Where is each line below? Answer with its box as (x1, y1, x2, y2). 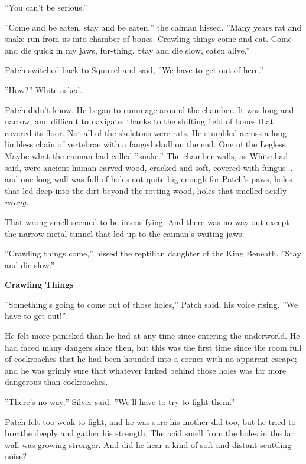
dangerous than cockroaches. (5, 376, 108, 388)
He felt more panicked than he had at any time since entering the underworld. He (5, 330, 300, 342)
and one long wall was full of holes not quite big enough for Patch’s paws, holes (5, 173, 292, 185)
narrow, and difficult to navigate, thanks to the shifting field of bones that (5, 115, 274, 127)
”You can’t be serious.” (5, 1, 87, 13)
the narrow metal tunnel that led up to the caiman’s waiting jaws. (5, 227, 245, 239)
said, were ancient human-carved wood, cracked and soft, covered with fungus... (5, 161, 293, 173)
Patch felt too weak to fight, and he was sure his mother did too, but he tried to (5, 415, 296, 427)
